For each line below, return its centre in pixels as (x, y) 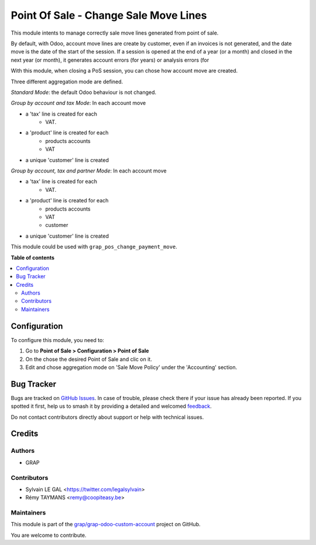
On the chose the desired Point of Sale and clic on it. (89, 359)
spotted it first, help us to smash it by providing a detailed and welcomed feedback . (111, 406)
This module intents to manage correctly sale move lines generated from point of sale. (115, 33)
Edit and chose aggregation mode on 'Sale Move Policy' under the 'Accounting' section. (131, 367)
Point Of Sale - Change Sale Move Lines (109, 15)
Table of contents (33, 258)
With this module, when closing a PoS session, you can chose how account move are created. (124, 71)
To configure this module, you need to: (58, 340)
